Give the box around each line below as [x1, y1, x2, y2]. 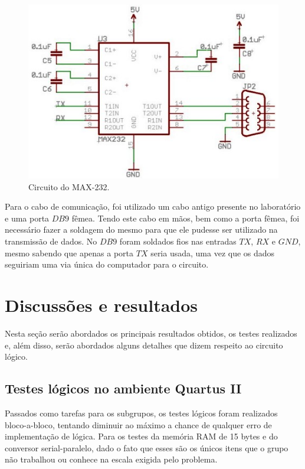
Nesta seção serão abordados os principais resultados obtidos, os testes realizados [5, 327, 297, 339]
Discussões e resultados [5, 293, 198, 317]
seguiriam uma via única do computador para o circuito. [5, 258, 209, 271]
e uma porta [5, 211, 50, 224]
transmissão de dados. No [5, 235, 97, 247]
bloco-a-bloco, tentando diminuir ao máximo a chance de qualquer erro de [5, 418, 272, 431]
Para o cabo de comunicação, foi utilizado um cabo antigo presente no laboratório [5, 200, 301, 213]
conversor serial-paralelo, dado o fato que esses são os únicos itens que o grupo [5, 441, 288, 454]
